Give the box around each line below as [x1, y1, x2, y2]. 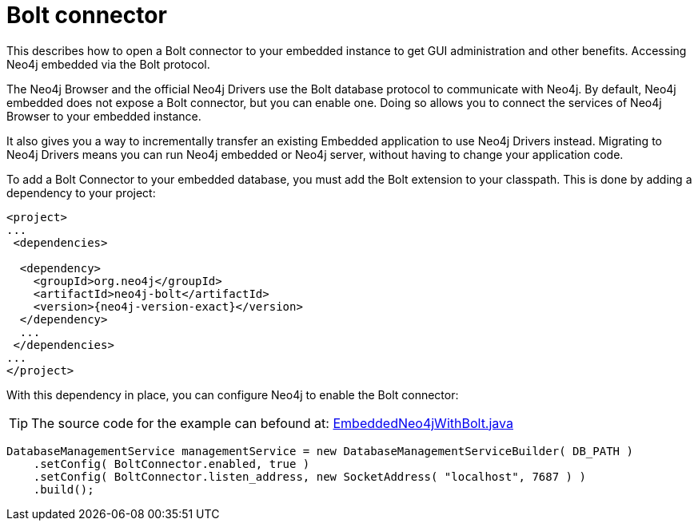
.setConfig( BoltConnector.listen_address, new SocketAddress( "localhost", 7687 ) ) [33, 470, 586, 483]
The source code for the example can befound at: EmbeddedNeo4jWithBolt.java [31, 414, 513, 431]
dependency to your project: [6, 185, 156, 200]
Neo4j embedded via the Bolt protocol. [6, 57, 210, 71]
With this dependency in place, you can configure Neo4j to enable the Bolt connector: [6, 387, 459, 402]
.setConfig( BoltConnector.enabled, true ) [33, 457, 310, 470]
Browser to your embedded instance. [6, 109, 201, 123]
